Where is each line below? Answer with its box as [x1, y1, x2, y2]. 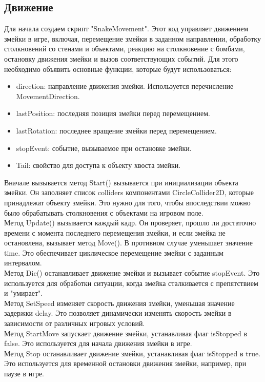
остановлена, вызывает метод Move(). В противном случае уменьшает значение [4, 237, 253, 248]
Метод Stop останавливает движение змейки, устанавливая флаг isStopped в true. [4, 348, 261, 358]
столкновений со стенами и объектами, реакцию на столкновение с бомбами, [4, 43, 245, 54]
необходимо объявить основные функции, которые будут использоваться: [4, 63, 232, 74]
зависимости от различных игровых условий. [4, 318, 145, 329]
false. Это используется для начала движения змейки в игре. [4, 338, 192, 349]
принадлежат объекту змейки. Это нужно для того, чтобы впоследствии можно [4, 197, 251, 207]
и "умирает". [4, 288, 43, 298]
